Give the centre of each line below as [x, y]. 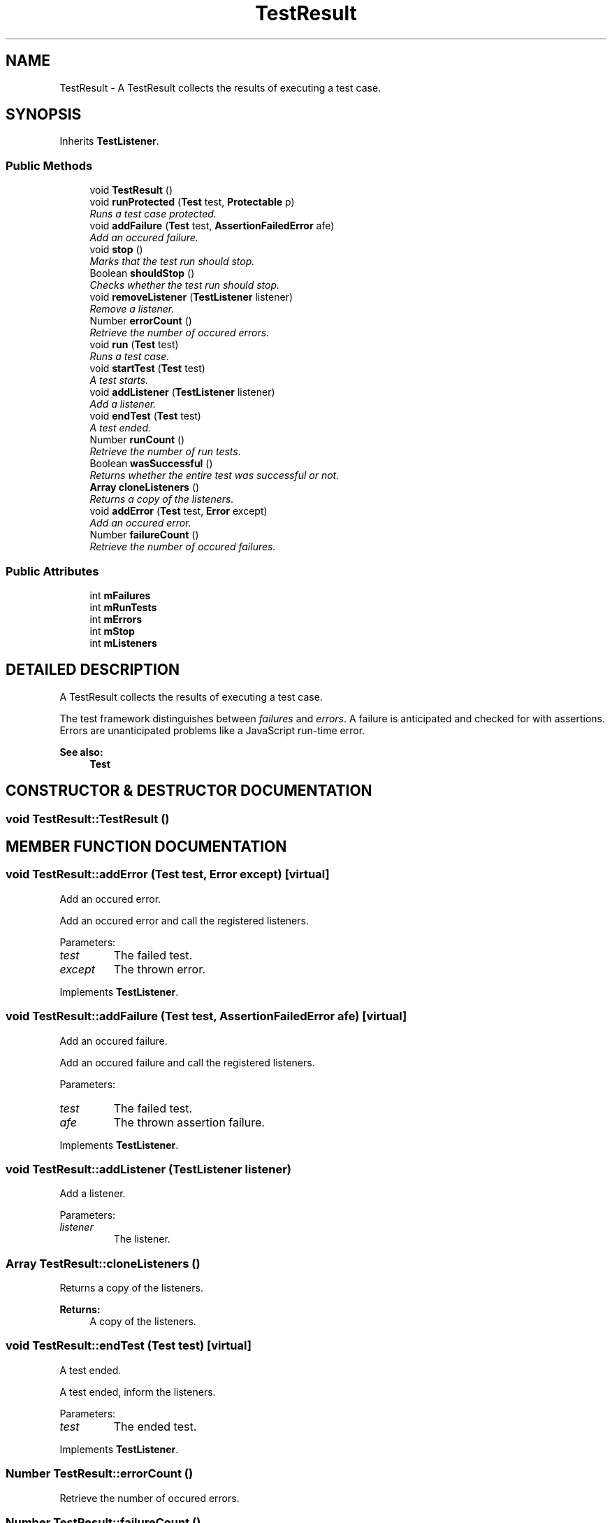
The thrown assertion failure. [189, 1122]
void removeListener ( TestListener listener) [191, 297]
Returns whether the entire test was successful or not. [214, 476]
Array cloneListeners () [145, 487]
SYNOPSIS [44, 115]
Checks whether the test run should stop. [185, 285]
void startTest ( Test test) [147, 369]
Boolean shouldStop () [142, 273]
